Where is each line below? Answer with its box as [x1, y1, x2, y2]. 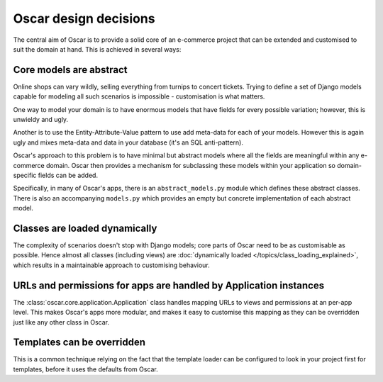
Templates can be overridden [13, 337, 145, 349]
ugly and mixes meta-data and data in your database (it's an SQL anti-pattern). [13, 138, 244, 147]
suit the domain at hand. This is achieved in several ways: [13, 45, 182, 53]
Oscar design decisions [13, 11, 155, 26]
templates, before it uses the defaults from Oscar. [13, 365, 159, 373]
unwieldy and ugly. [13, 116, 69, 124]
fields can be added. [38, 171, 99, 179]
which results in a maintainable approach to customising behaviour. [13, 261, 211, 269]
